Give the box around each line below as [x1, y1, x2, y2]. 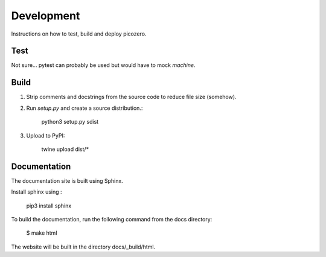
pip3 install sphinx [26, 202, 72, 209]
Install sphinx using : [11, 188, 63, 195]
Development [11, 9, 80, 22]
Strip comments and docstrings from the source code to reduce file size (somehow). [26, 94, 237, 101]
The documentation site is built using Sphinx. [11, 177, 123, 184]
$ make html [26, 229, 57, 236]
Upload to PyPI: [26, 132, 65, 139]
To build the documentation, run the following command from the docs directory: [11, 216, 213, 223]
